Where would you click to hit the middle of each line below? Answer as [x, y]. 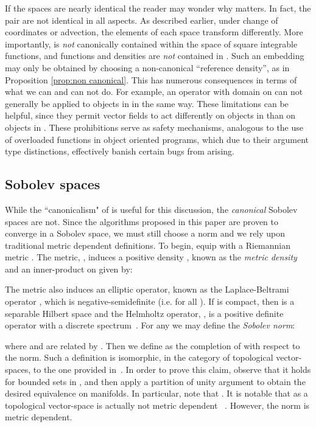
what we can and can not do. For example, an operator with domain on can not [154, 92]
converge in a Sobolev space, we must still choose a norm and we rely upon [145, 233]
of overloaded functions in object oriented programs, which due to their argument [157, 139]
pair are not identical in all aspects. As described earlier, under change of [142, 20]
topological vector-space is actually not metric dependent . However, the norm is [157, 405]
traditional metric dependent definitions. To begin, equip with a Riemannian [148, 245]
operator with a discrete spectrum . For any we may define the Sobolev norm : [150, 325]
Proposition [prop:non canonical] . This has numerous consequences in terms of [151, 79]
